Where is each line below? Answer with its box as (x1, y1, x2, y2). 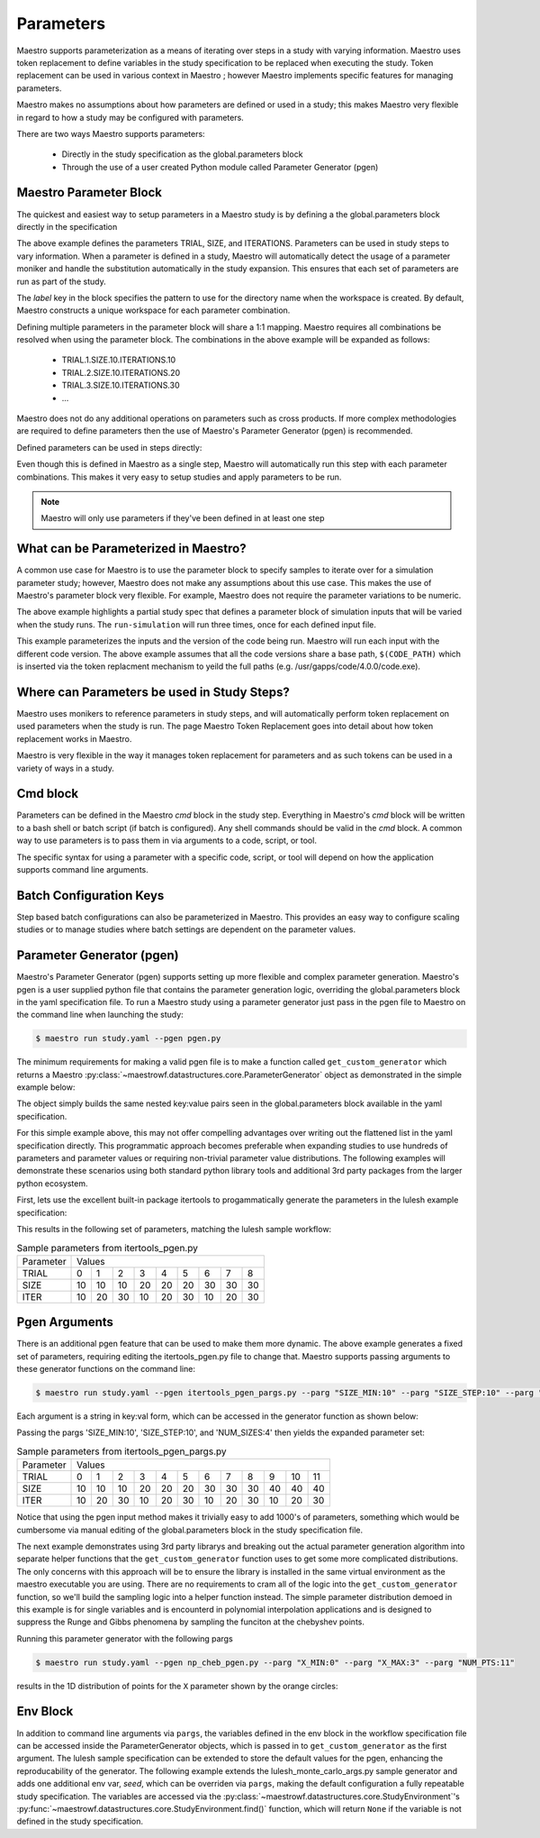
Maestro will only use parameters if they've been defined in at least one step (40, 513, 325, 524)
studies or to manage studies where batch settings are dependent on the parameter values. (16, 924, 355, 935)
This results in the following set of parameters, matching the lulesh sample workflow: (16, 1224, 332, 1234)
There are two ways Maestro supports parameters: (16, 128, 206, 139)
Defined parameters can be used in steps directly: (16, 442, 202, 453)
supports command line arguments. (16, 864, 148, 874)
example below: (16, 1082, 76, 1093)
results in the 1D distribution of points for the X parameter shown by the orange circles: (16, 1680, 338, 1691)
